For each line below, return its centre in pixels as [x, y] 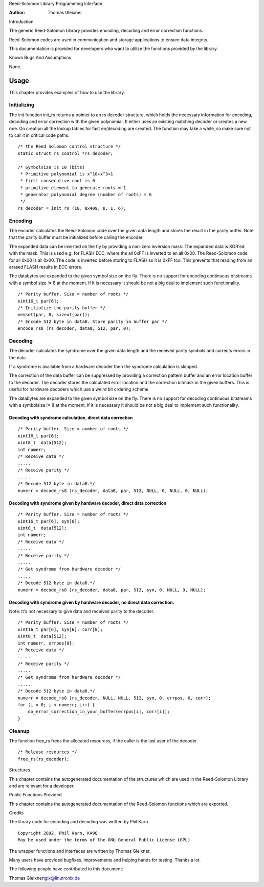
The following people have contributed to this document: [66, 869]
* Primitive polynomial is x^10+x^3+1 [67, 174]
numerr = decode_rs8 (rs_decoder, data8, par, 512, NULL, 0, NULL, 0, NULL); [113, 491]
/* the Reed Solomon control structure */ [69, 147]
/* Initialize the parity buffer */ [62, 308]
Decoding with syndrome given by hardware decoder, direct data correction [88, 503]
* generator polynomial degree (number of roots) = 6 [86, 195]
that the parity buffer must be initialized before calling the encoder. [76, 237]
